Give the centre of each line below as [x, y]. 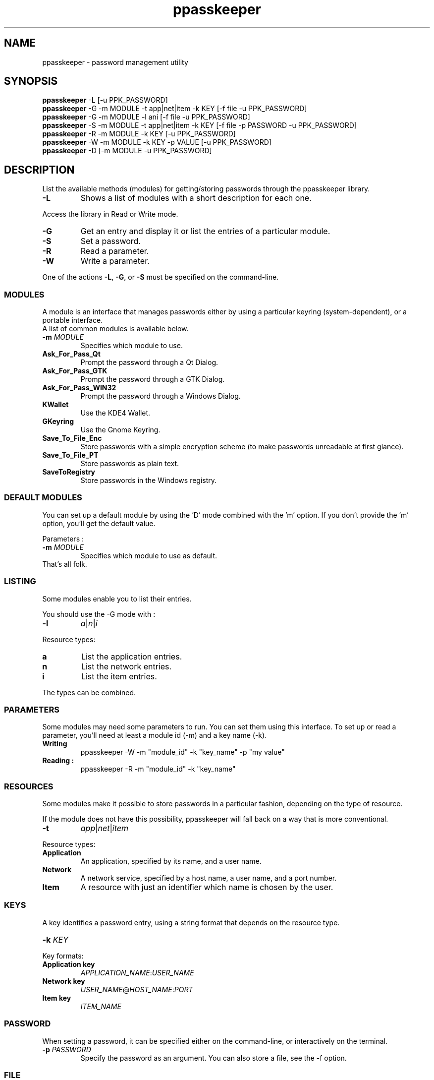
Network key [64, 981]
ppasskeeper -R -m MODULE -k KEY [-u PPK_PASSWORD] [139, 134]
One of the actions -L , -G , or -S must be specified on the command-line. [161, 277]
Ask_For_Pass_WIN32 [79, 388]
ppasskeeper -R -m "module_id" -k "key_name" [158, 769]
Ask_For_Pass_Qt [71, 354]
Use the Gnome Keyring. [120, 430]
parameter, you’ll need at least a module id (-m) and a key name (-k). [155, 735]
